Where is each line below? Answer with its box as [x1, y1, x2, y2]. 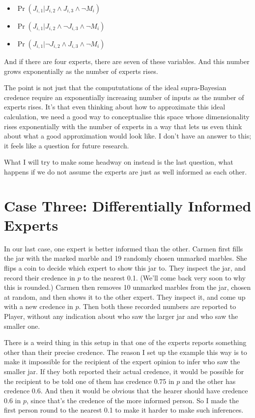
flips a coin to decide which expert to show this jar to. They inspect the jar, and [4, 263, 246, 273]
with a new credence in [4, 301, 73, 312]
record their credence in [4, 272, 75, 282]
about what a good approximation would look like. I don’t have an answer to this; [4, 131, 252, 141]
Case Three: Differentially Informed [4, 195, 252, 215]
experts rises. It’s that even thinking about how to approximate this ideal [4, 102, 226, 112]
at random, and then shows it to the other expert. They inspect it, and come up [4, 291, 246, 302]
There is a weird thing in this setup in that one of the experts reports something [4, 337, 247, 348]
